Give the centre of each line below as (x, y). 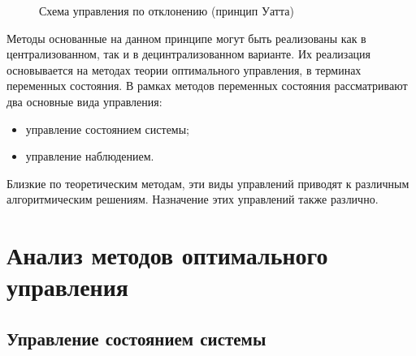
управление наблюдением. (90, 156)
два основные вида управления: (84, 101)
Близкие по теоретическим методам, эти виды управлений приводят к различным (208, 183)
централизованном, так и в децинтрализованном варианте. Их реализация (189, 54)
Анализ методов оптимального (167, 255)
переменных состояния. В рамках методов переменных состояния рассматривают (207, 86)
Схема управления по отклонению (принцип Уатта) (167, 11)
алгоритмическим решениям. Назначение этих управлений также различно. (193, 199)
